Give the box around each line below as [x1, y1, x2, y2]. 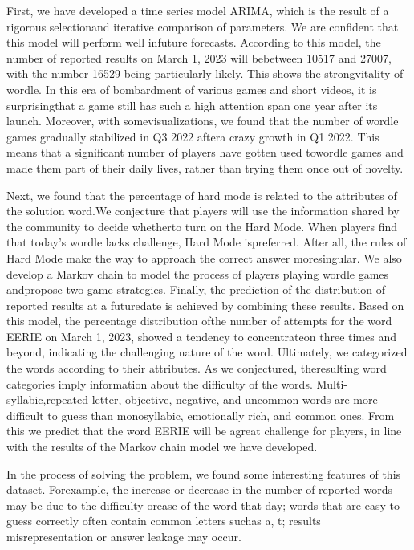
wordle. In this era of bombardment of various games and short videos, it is [6, 80, 377, 97]
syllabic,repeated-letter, [6, 391, 122, 408]
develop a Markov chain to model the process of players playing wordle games [6, 265, 389, 282]
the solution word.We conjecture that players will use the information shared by [6, 202, 400, 219]
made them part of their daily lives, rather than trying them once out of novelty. [6, 159, 404, 176]
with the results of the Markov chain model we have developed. [6, 438, 318, 455]
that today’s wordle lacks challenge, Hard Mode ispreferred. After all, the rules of [6, 234, 407, 251]
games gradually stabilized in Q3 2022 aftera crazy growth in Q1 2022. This [6, 128, 379, 145]
